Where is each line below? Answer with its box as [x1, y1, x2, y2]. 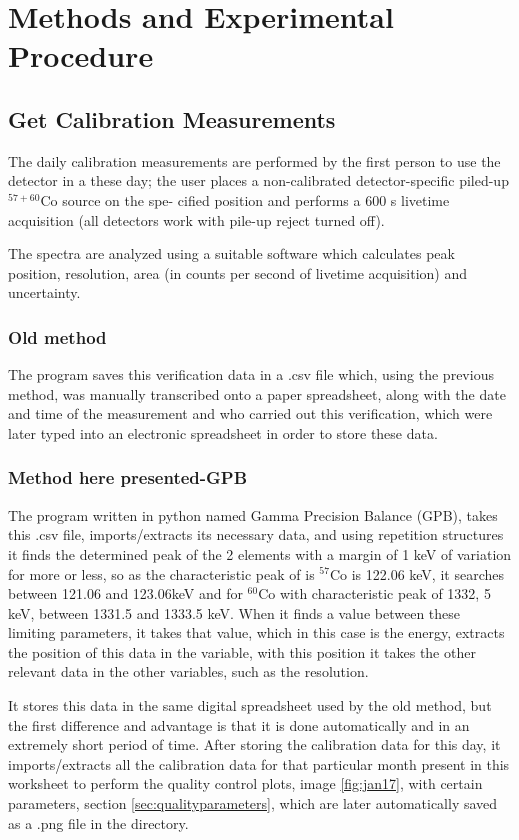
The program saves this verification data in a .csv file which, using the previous [8, 364, 494, 385]
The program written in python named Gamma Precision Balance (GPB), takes [8, 504, 498, 525]
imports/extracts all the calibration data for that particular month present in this [8, 753, 510, 774]
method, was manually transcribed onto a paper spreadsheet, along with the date [8, 383, 506, 404]
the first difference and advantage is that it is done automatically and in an [8, 714, 470, 735]
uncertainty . [8, 282, 81, 303]
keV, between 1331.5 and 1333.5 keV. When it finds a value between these [8, 602, 461, 623]
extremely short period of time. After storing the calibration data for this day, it [8, 734, 501, 755]
